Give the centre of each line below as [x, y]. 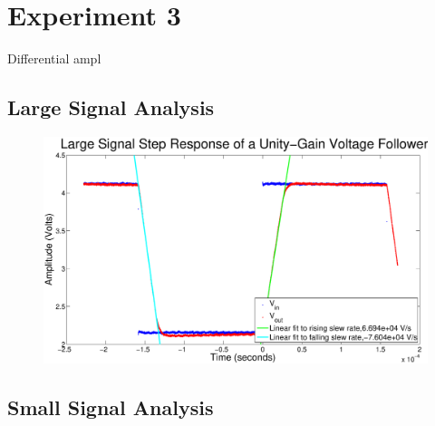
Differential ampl [54, 58]
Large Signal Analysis [111, 107]
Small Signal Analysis [111, 407]
